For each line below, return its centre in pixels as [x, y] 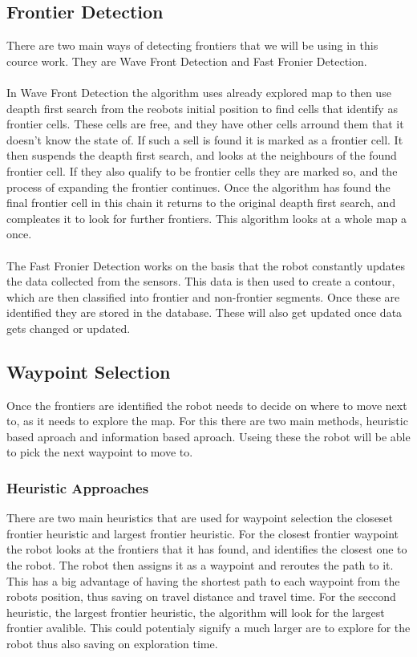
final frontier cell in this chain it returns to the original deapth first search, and [201, 203]
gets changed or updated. [69, 328]
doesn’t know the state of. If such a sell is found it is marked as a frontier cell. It [205, 139]
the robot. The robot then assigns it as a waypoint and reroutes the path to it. [200, 565]
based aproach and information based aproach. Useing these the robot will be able [208, 436]
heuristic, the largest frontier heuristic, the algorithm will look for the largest [196, 612]
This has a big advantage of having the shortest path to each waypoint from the [203, 580]
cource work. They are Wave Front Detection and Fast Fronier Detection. [187, 61]
